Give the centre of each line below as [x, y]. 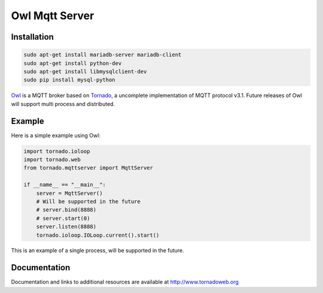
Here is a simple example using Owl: [56, 135]
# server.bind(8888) [66, 210]
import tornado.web [52, 159]
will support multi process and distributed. [63, 104]
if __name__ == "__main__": [65, 185]
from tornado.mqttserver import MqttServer [89, 168]
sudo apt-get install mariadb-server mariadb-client [103, 55]
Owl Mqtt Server [53, 16]
